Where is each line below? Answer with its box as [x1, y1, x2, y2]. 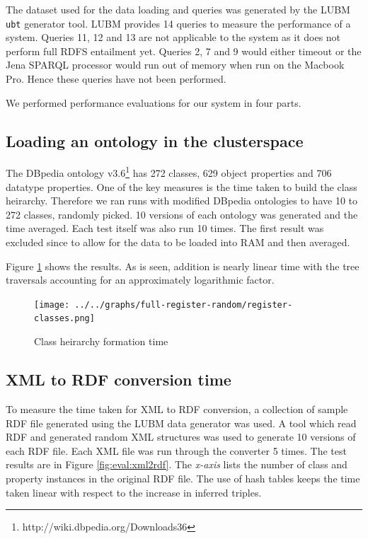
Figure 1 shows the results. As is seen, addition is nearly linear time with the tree [6, 258, 360, 273]
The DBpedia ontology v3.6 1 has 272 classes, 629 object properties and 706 [6, 163, 332, 180]
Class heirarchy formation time [34, 334, 168, 349]
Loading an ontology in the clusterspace [6, 129, 304, 151]
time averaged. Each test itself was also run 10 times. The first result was [6, 221, 324, 236]
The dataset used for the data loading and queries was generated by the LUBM [6, 2, 350, 16]
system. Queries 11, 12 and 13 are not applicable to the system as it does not [6, 30, 341, 45]
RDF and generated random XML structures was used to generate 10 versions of [6, 429, 356, 444]
